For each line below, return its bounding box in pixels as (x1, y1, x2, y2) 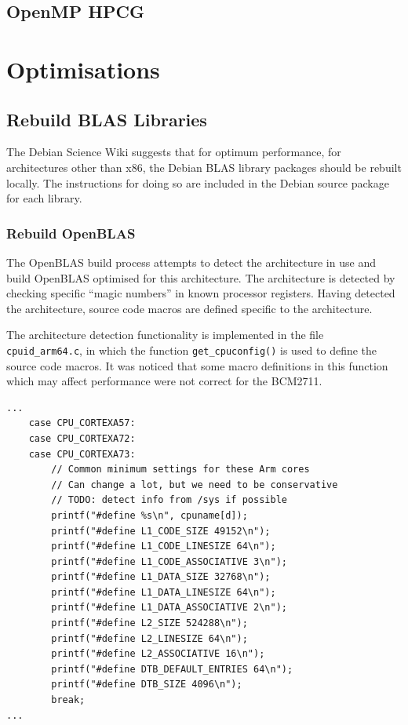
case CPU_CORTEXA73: (28, 448, 136, 460)
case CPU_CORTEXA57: (28, 417, 136, 429)
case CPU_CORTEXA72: (28, 432, 136, 444)
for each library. (6, 190, 82, 206)
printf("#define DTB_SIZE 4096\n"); (51, 679, 242, 690)
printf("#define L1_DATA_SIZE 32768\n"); (51, 571, 271, 583)
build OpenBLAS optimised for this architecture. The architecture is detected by (6, 269, 395, 286)
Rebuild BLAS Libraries (6, 107, 207, 131)
